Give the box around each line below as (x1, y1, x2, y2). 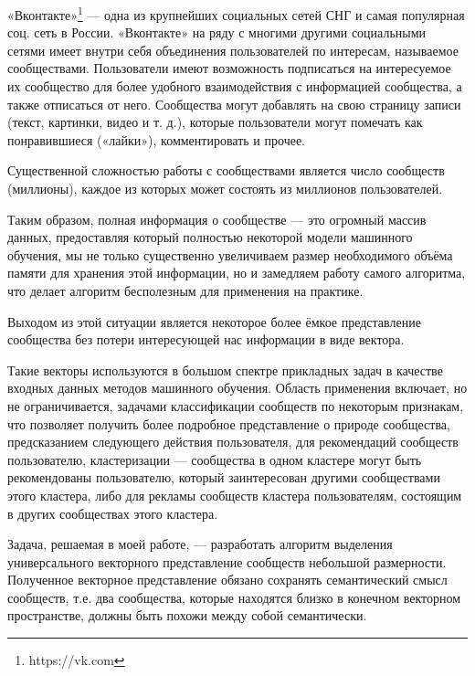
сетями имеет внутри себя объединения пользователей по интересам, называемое (7, 40, 459, 59)
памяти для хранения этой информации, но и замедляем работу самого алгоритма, (7, 263, 466, 282)
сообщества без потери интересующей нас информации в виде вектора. (7, 330, 405, 349)
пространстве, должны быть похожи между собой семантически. (7, 606, 367, 625)
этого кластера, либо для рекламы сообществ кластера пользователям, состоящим (7, 485, 462, 504)
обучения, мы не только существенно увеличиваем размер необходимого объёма (7, 245, 453, 264)
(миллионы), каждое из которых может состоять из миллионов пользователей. (7, 179, 443, 197)
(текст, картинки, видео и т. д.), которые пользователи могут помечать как (7, 112, 423, 132)
